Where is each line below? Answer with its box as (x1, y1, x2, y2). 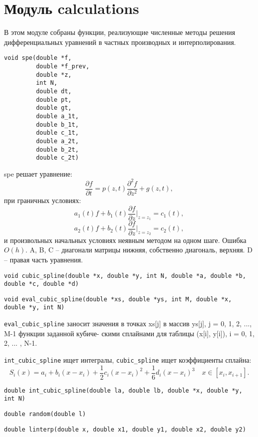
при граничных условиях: (4, 195, 81, 205)
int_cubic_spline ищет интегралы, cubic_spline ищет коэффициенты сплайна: (4, 354, 252, 365)
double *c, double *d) (4, 280, 79, 288)
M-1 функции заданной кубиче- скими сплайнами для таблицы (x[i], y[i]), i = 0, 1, (4, 328, 255, 338)
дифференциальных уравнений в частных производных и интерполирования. (4, 36, 236, 47)
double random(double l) (4, 411, 86, 418)
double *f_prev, (36, 62, 89, 70)
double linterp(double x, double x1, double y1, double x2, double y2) (4, 426, 246, 433)
